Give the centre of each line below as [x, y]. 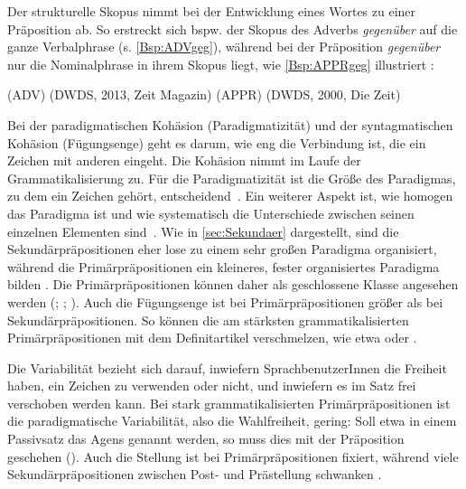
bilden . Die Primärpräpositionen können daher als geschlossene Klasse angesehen [233, 284]
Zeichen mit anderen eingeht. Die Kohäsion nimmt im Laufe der [184, 160]
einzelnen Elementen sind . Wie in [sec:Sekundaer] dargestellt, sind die [203, 231]
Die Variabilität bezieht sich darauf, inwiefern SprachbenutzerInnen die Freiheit [227, 367]
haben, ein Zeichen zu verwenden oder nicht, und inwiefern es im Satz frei [212, 386]
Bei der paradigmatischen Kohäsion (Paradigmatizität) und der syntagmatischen [230, 124]
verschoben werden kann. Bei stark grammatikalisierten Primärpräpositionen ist [229, 403]
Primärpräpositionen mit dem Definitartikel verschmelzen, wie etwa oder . [212, 338]
